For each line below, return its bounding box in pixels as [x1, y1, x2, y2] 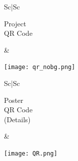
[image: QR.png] [4, 150, 58, 157]
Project [4, 18, 26, 28]
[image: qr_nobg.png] [4, 64, 76, 71]
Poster [4, 94, 23, 105]
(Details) [4, 114, 31, 124]
